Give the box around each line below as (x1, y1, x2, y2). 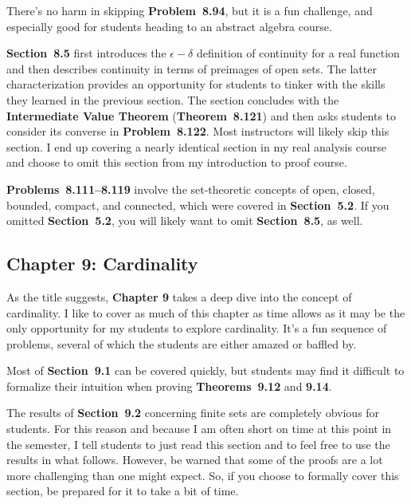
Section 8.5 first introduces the (6, 45, 166, 61)
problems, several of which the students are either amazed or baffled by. (6, 335, 357, 352)
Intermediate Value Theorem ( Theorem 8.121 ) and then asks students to (6, 107, 397, 124)
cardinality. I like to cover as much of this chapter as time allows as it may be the (6, 304, 405, 321)
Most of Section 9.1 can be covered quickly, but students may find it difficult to (6, 362, 405, 379)
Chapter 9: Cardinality (6, 251, 198, 276)
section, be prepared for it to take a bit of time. (6, 482, 239, 499)
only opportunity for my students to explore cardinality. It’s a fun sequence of (6, 320, 387, 337)
